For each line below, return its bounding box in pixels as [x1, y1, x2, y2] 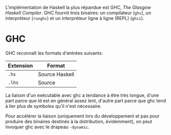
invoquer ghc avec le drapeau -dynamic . [5, 124, 90, 130]
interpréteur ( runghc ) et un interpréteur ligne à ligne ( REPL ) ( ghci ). [5, 15, 145, 21]
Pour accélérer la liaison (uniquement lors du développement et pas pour [5, 112, 160, 119]
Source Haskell [37, 71, 74, 78]
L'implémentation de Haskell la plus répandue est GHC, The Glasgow [5, 5, 151, 10]
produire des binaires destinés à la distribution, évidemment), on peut [5, 118, 153, 124]
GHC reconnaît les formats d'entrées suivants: [5, 50, 103, 56]
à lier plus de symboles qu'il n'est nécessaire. [5, 103, 102, 109]
